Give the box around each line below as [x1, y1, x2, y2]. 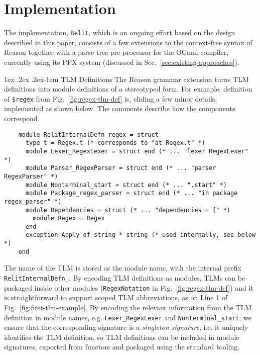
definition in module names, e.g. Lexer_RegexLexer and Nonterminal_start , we [4, 312, 252, 322]
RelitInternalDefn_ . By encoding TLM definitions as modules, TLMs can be [4, 273, 245, 283]
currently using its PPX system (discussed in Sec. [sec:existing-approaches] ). [4, 56, 239, 67]
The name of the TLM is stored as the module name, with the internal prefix [4, 262, 242, 273]
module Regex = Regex [33, 215, 105, 222]
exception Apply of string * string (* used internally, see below [25, 231, 256, 239]
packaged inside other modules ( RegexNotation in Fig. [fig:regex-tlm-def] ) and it [4, 282, 253, 293]
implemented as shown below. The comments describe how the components [4, 103, 235, 114]
